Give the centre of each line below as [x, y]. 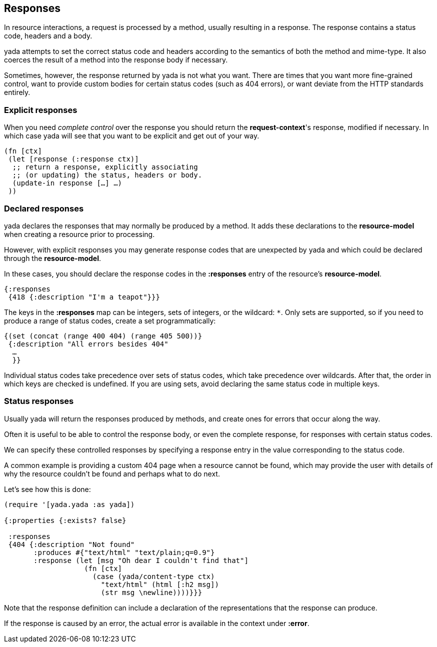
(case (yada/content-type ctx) [154, 576]
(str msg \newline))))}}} [151, 592]
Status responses [39, 401]
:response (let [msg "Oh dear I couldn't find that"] [141, 560]
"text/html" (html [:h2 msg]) [160, 584]
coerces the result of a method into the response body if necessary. [116, 60]
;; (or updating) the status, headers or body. [107, 175]
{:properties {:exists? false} [65, 520]
